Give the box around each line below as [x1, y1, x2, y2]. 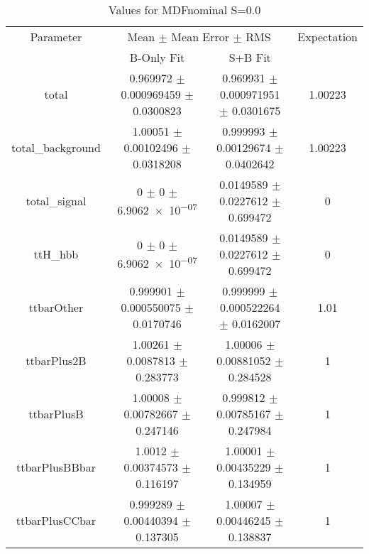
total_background [11, 139, 101, 156]
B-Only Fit [129, 49, 185, 65]
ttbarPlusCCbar [16, 512, 97, 528]
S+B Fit [228, 49, 271, 65]
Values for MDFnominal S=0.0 [108, 1, 261, 18]
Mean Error [171, 28, 230, 45]
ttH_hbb [33, 246, 79, 262]
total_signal [26, 192, 87, 209]
